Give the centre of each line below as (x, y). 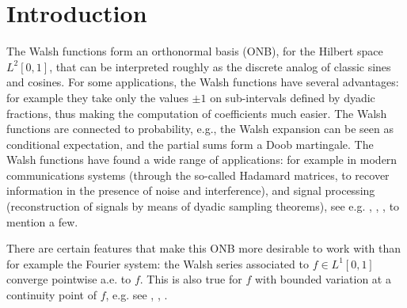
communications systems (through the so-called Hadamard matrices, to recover (198, 175)
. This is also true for (191, 279)
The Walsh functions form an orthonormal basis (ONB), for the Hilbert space (195, 51)
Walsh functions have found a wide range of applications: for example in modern (202, 160)
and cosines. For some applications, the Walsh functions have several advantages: (203, 82)
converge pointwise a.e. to (69, 279)
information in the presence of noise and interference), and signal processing (191, 190)
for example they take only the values (97, 97)
